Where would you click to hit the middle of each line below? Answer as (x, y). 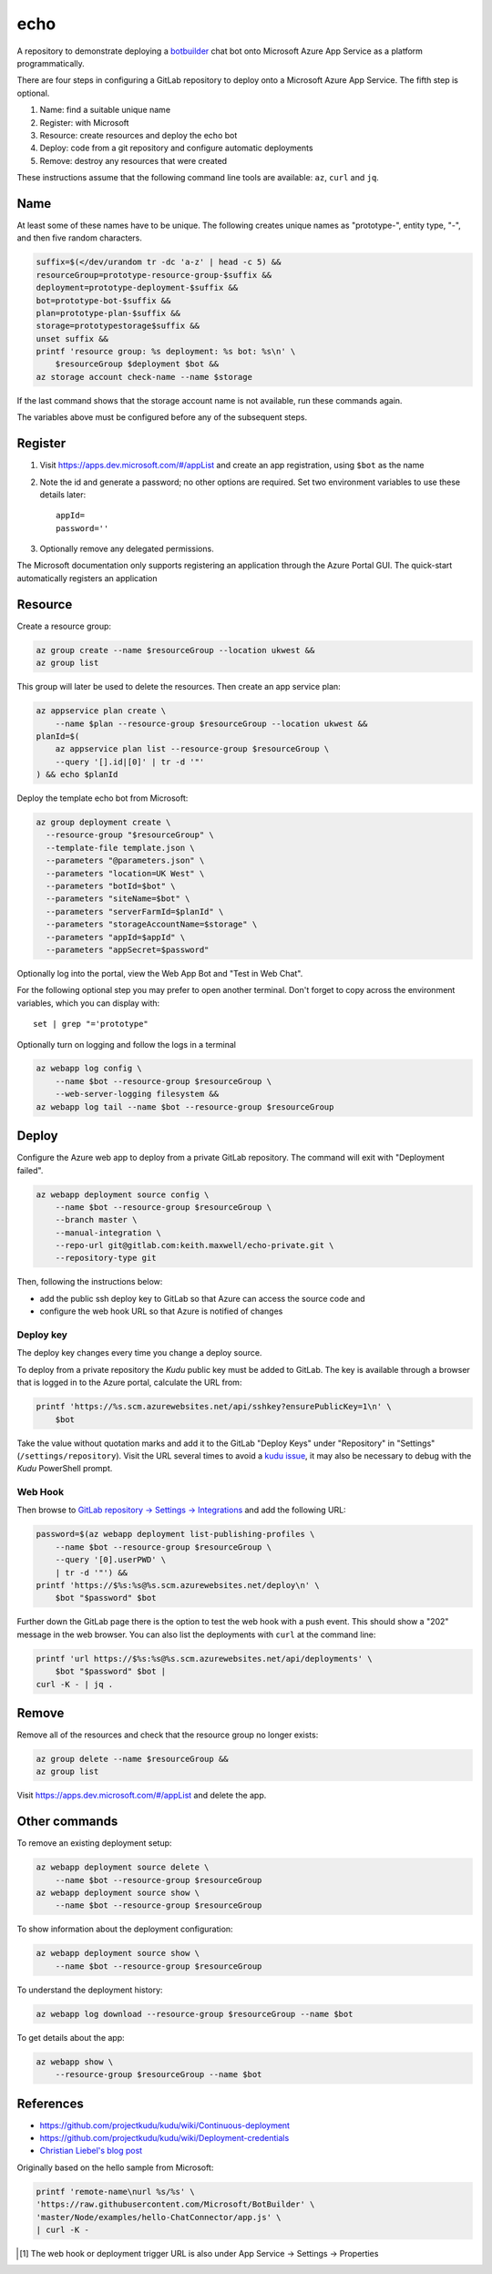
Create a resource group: (64, 626)
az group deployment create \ (103, 823)
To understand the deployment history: (90, 1990)
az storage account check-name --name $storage (144, 377)
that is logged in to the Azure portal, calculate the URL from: (129, 1383)
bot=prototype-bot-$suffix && (103, 300)
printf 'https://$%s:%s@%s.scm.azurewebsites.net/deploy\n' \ (178, 1585)
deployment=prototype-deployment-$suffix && (137, 288)
